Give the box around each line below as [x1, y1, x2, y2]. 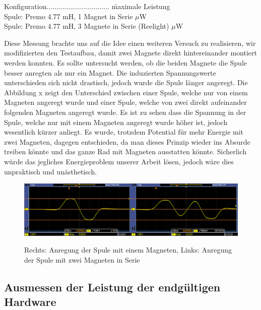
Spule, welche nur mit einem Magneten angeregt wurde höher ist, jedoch [4, 116, 228, 127]
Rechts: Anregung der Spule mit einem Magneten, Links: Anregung [24, 244, 232, 255]
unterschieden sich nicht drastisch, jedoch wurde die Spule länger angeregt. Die [4, 77, 248, 88]
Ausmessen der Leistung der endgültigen [4, 279, 221, 294]
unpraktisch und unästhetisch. [4, 166, 97, 176]
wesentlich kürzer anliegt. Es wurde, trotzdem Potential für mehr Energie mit [4, 127, 244, 137]
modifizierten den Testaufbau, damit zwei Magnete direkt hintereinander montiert [4, 47, 257, 58]
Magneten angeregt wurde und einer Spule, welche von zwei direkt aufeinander [4, 97, 247, 107]
